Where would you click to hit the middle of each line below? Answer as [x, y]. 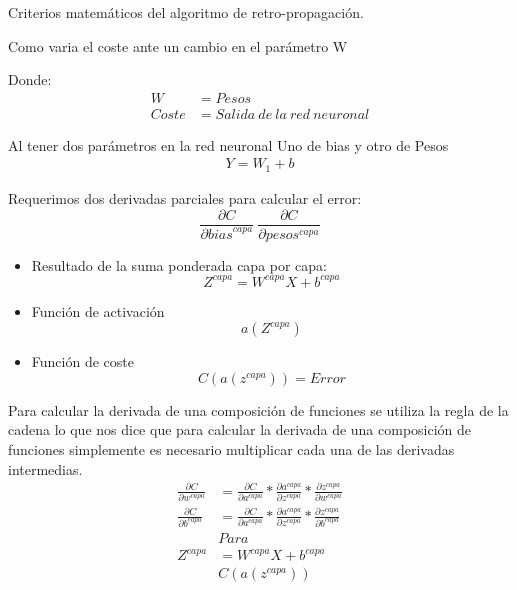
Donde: [30, 79]
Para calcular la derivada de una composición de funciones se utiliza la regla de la [258, 409]
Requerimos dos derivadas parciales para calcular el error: [185, 197]
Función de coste [82, 361]
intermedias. [45, 468]
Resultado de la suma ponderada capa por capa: [179, 264]
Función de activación [98, 310]
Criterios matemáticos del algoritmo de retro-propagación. [186, 12]
